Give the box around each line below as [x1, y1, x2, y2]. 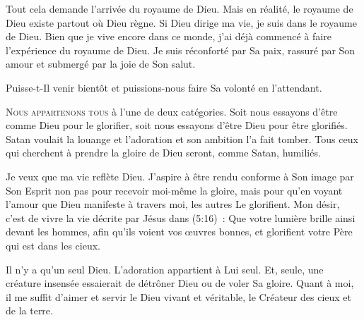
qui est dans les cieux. [6, 238, 100, 252]
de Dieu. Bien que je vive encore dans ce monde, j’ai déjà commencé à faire [6, 29, 331, 44]
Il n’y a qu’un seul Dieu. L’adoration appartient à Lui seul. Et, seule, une [6, 261, 324, 276]
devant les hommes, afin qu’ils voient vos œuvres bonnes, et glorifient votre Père [6, 224, 353, 239]
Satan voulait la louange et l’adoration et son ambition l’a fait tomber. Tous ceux [6, 131, 358, 146]
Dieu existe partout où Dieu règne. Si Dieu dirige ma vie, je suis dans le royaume [6, 15, 357, 30]
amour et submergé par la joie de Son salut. [6, 56, 196, 71]
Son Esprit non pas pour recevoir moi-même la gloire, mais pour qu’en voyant [6, 183, 343, 197]
